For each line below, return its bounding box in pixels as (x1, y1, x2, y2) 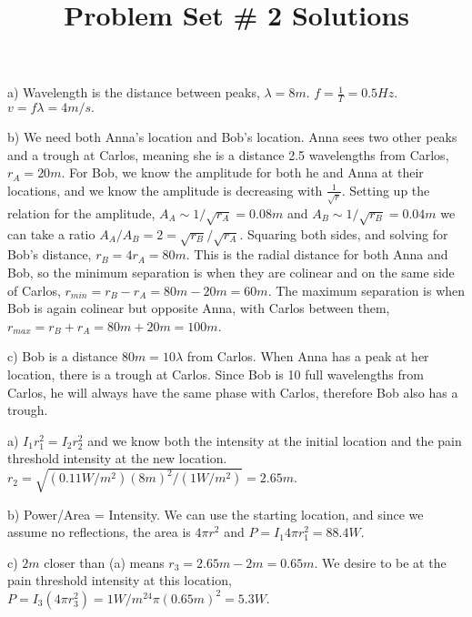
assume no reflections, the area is (7, 522, 191, 541)
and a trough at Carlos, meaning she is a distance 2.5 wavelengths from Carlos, (7, 145, 449, 164)
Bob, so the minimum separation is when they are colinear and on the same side (7, 263, 455, 282)
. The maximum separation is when (267, 280, 466, 299)
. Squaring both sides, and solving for (239, 224, 448, 243)
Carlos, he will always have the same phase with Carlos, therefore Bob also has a (7, 382, 458, 401)
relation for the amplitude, (7, 203, 156, 222)
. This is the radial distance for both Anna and (186, 245, 448, 264)
